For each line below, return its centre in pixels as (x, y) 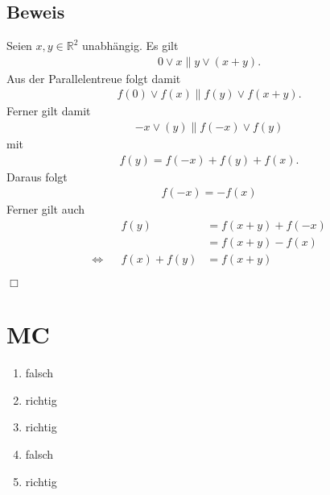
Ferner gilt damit (49, 111)
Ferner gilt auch (46, 209)
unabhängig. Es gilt (130, 46)
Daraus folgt (37, 176)
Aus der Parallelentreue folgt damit (94, 78)
